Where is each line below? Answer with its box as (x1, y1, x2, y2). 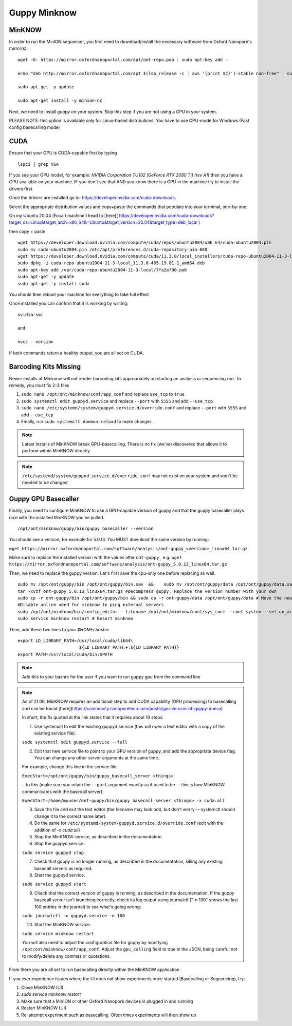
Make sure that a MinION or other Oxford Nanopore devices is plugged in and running (21, 998, 193, 1004)
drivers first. (9, 186, 34, 192)
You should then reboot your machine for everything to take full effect (9, 291, 149, 297)
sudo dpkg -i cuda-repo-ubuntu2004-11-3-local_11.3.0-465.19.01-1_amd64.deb (18, 260, 205, 266)
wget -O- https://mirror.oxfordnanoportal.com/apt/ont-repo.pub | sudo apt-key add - (18, 57, 228, 62)
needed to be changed (22, 480, 68, 485)
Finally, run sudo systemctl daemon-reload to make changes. (21, 418, 153, 424)
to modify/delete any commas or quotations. (22, 953, 111, 959)
